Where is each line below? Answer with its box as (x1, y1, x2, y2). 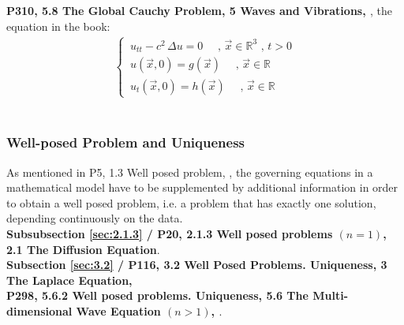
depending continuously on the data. (6, 210, 183, 226)
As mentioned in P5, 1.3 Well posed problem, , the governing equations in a (6, 163, 373, 180)
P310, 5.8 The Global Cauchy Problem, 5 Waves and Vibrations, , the (6, 2, 393, 18)
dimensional (6, 302, 73, 319)
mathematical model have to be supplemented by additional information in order (6, 179, 398, 196)
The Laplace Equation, (6, 271, 133, 288)
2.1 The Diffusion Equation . (6, 241, 160, 257)
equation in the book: (6, 17, 110, 34)
